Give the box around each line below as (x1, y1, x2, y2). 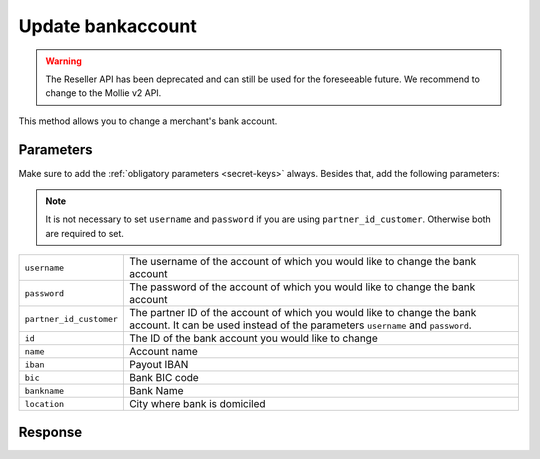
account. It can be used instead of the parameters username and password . (128, 318, 472, 332)
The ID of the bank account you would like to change (128, 331, 379, 345)
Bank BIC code (128, 371, 199, 385)
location (24, 398, 65, 409)
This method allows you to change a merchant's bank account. (18, 115, 278, 127)
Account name (128, 345, 199, 359)
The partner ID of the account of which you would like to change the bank (128, 306, 477, 320)
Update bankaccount (18, 15, 197, 37)
